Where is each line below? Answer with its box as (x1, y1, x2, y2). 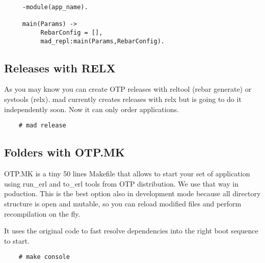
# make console (18, 253, 70, 261)
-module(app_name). (22, 4, 88, 11)
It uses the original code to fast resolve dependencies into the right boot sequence (4, 225, 258, 236)
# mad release (18, 122, 66, 129)
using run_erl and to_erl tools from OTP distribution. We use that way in (4, 178, 239, 189)
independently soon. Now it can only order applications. (4, 103, 179, 114)
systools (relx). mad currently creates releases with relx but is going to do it (4, 94, 242, 104)
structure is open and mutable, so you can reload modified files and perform (4, 198, 242, 208)
